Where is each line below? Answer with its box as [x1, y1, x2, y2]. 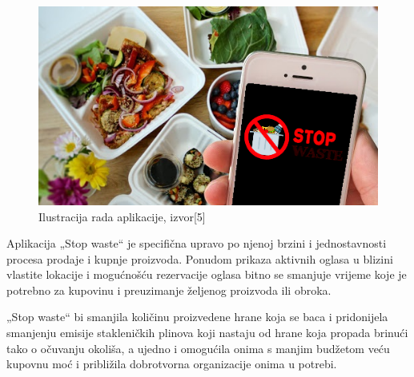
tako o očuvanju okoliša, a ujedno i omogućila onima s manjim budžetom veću [6, 339, 390, 356]
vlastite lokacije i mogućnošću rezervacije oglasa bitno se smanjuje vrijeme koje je [6, 266, 407, 283]
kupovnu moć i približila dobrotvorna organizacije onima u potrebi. [6, 355, 337, 372]
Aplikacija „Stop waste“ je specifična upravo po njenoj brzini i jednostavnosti [6, 235, 387, 252]
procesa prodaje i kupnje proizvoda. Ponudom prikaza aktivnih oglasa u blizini [6, 250, 393, 267]
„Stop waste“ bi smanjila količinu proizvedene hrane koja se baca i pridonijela [6, 308, 388, 325]
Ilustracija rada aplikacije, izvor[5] [38, 208, 206, 224]
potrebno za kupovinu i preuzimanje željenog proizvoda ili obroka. [6, 281, 332, 298]
